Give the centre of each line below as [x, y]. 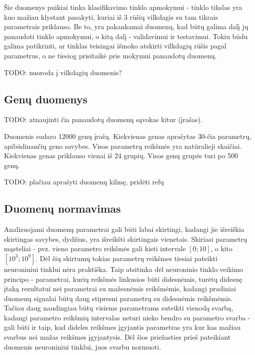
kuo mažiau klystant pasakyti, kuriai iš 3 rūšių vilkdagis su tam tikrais [111, 17]
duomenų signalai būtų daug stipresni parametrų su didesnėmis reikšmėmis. [118, 298]
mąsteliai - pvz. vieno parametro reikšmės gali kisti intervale [95, 248]
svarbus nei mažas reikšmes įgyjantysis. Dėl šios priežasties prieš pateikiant [117, 337]
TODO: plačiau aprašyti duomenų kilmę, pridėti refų [84, 182]
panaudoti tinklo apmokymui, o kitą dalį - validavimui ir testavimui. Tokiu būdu [126, 36]
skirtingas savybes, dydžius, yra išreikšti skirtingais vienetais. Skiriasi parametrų [126, 239]
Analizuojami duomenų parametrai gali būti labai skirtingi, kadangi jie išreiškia [124, 229]
